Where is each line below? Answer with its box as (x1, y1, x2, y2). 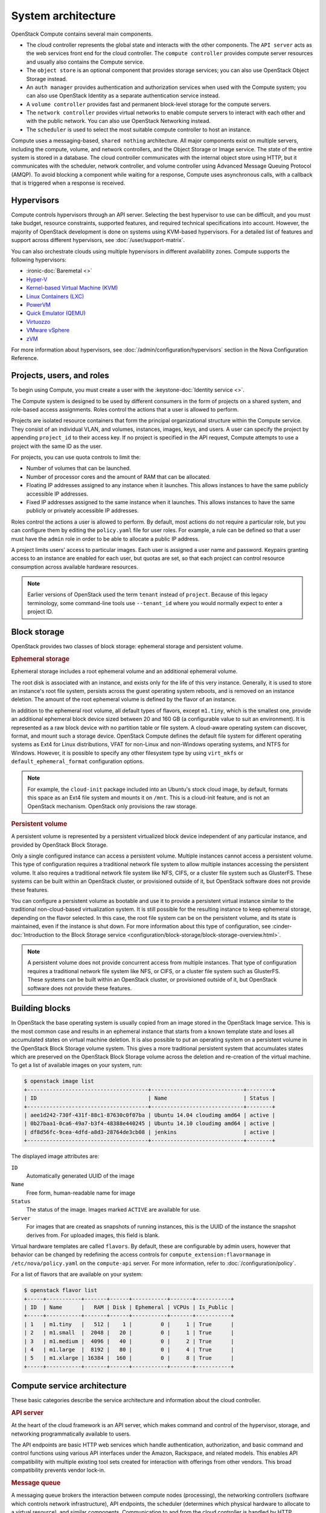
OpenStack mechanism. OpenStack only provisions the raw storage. (27, 802, 197, 810)
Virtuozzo (26, 318, 51, 325)
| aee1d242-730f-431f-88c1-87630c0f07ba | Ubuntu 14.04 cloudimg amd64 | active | (24, 1111, 276, 1118)
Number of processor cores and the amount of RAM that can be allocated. (26, 473, 211, 481)
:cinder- (272, 923, 292, 930)
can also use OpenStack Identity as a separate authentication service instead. (26, 92, 220, 99)
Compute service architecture (11, 1380, 127, 1391)
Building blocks (11, 1003, 71, 1014)
